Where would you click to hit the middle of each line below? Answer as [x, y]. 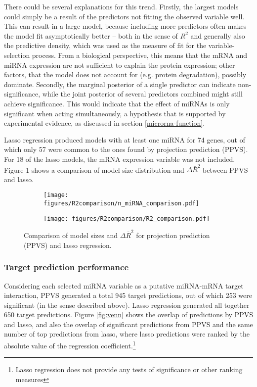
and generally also [218, 35]
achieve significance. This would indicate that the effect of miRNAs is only [117, 103]
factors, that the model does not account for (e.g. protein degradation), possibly [125, 74]
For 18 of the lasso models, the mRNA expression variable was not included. [120, 159]
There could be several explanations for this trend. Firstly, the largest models [121, 6]
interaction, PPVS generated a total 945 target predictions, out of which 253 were [128, 295]
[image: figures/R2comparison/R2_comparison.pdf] [127, 218]
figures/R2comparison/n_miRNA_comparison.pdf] [121, 204]
